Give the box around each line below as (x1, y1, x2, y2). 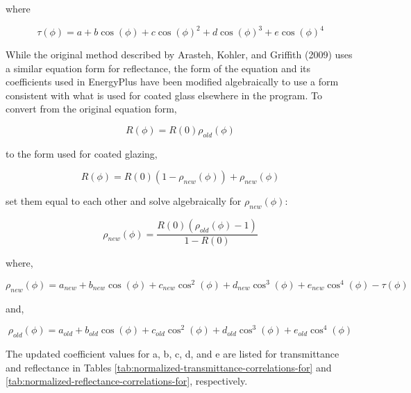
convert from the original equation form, (6, 101, 177, 116)
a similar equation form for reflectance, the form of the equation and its (6, 60, 311, 75)
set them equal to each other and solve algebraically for (6, 194, 242, 208)
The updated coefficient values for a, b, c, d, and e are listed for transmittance (6, 346, 339, 361)
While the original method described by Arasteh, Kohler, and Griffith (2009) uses (6, 47, 353, 62)
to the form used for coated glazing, (6, 146, 158, 160)
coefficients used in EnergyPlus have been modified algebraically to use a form (6, 74, 339, 89)
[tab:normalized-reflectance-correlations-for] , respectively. (6, 374, 248, 388)
